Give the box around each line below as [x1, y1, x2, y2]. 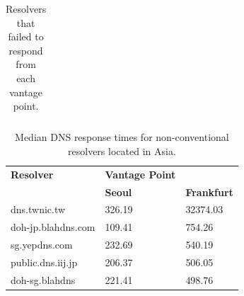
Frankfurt [185, 184, 233, 199]
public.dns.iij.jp [11, 254, 78, 269]
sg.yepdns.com [11, 237, 73, 252]
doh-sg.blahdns [11, 272, 76, 287]
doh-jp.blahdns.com [11, 220, 95, 234]
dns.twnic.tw [11, 202, 66, 217]
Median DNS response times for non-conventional [15, 130, 229, 144]
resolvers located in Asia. [68, 143, 176, 158]
